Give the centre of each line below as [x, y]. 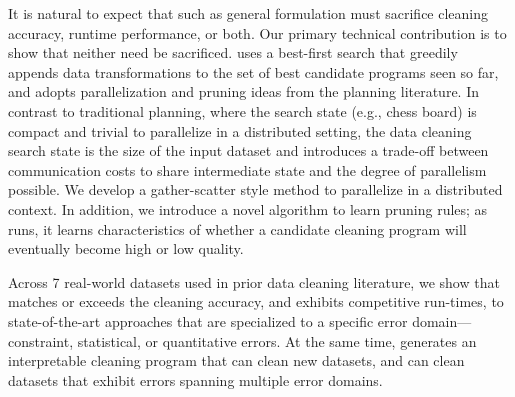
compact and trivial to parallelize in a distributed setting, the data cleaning [240, 130]
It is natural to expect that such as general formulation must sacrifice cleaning [248, 13]
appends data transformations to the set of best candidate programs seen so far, [253, 71]
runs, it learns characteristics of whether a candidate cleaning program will [237, 228]
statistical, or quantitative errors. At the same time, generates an [277, 340]
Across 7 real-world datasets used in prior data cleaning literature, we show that [254, 281]
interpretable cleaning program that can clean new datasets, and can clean [236, 360]
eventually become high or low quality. [126, 248]
